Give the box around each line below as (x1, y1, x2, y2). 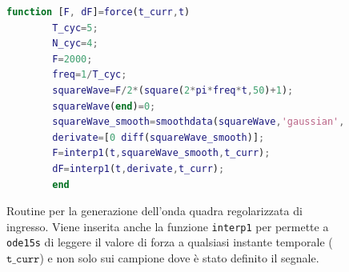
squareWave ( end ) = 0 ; (52, 100, 156, 112)
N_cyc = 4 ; (52, 38, 98, 50)
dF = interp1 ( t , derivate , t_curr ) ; (52, 162, 225, 174)
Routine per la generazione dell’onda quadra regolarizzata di (6, 202, 303, 219)
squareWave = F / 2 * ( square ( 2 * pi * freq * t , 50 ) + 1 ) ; (52, 84, 294, 96)
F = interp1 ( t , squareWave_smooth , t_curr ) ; (52, 147, 271, 159)
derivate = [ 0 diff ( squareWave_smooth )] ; (52, 131, 265, 143)
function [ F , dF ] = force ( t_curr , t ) (6, 6, 191, 18)
